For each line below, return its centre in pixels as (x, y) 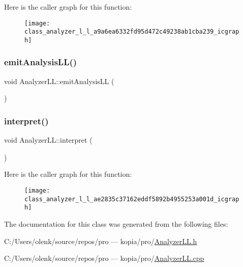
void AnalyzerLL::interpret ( (48, 140)
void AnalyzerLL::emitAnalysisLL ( (59, 81)
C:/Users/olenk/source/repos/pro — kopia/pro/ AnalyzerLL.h (101, 241)
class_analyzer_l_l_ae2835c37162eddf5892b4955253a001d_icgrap (132, 199)
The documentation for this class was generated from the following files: (116, 223)
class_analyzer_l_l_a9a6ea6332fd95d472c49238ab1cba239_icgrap (132, 32)
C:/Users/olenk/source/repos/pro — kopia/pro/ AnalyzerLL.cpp (104, 258)
